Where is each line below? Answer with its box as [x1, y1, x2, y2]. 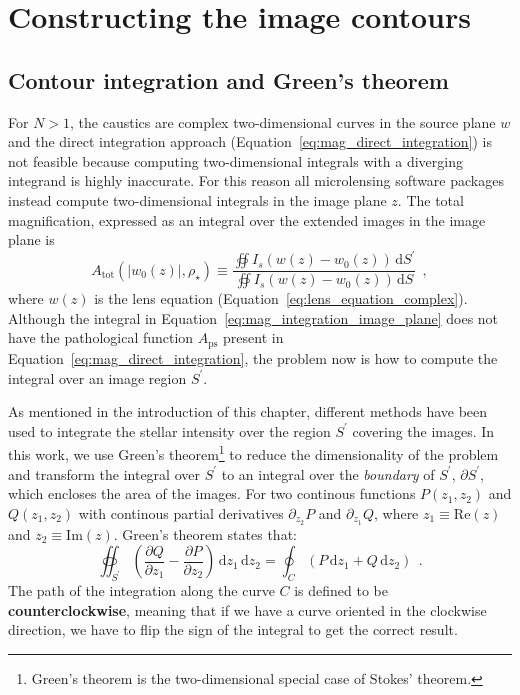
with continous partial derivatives [78, 502, 284, 523]
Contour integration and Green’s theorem [8, 64, 449, 95]
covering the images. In [352, 420, 495, 441]
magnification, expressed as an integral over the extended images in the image [8, 209, 486, 230]
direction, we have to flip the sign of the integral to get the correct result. [8, 619, 458, 640]
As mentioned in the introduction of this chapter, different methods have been [8, 401, 488, 422]
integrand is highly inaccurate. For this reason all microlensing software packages [8, 170, 504, 191]
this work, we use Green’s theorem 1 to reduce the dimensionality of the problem [8, 441, 499, 464]
